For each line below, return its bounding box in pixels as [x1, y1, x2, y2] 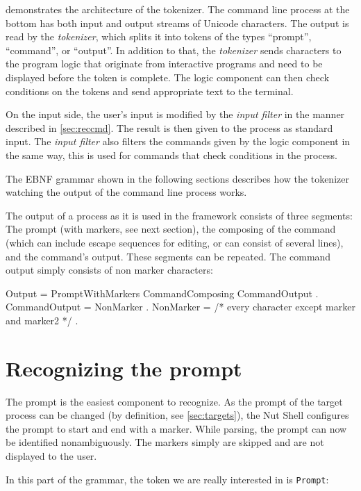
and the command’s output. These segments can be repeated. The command [6, 249, 331, 263]
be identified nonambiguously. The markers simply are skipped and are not [6, 435, 324, 449]
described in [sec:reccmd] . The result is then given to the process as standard [6, 120, 333, 135]
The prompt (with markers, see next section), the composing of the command [6, 222, 336, 236]
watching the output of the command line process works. [6, 185, 247, 199]
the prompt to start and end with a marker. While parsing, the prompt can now [6, 421, 347, 435]
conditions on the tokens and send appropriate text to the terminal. [6, 83, 294, 98]
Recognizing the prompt [6, 353, 242, 382]
